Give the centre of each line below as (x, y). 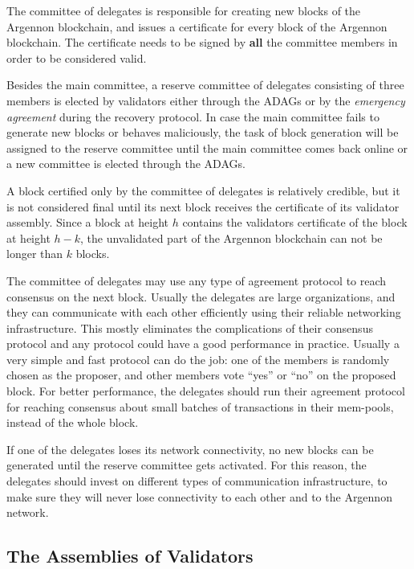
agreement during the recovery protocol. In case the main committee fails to (193, 116)
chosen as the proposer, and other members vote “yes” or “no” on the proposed (201, 375)
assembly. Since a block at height (87, 222)
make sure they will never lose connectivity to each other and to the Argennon (199, 496)
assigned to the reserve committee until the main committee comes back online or (207, 147)
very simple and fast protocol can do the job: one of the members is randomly (198, 359)
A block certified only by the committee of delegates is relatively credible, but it (203, 190)
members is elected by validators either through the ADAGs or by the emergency (206, 100)
